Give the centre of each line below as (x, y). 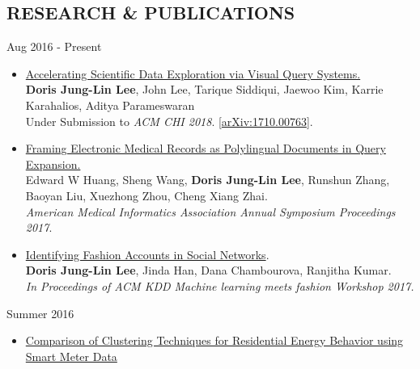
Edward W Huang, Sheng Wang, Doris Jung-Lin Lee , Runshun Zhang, (208, 180)
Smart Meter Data (71, 356)
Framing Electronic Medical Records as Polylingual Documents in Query (206, 148)
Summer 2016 (40, 313)
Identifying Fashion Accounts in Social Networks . (147, 254)
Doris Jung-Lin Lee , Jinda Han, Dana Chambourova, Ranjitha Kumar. (208, 270)
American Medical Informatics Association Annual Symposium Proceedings (210, 211)
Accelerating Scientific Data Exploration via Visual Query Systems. (193, 73)
